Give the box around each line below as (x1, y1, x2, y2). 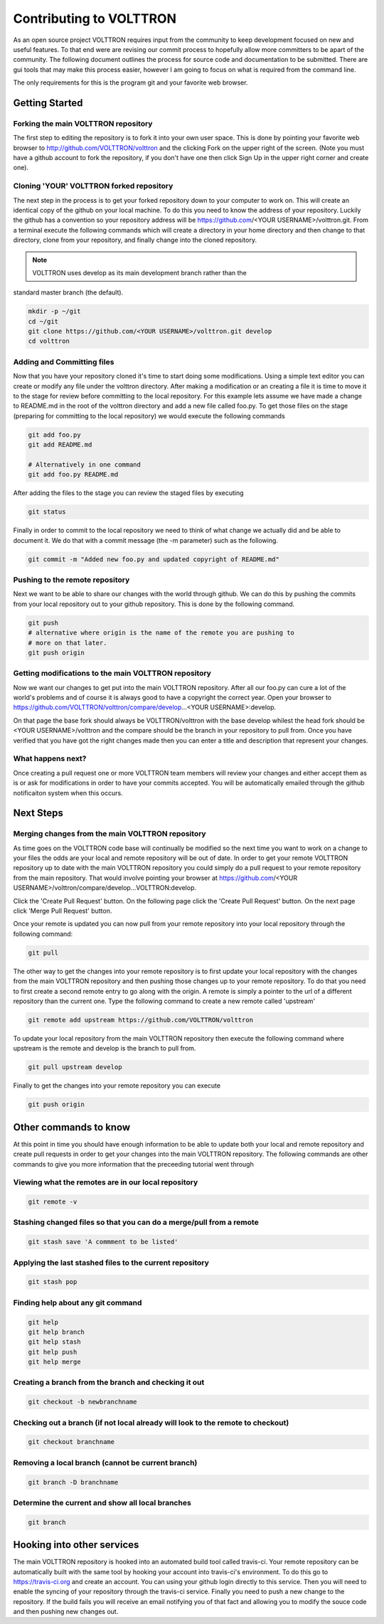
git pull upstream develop (28, 1063, 122, 1071)
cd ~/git (28, 317, 59, 325)
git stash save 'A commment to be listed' (28, 1238, 178, 1246)
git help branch (28, 1327, 85, 1336)
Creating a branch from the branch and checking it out (13, 1377, 205, 1387)
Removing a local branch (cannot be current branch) (13, 1458, 198, 1468)
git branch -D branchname (28, 1478, 119, 1486)
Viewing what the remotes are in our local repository (13, 1177, 198, 1187)
